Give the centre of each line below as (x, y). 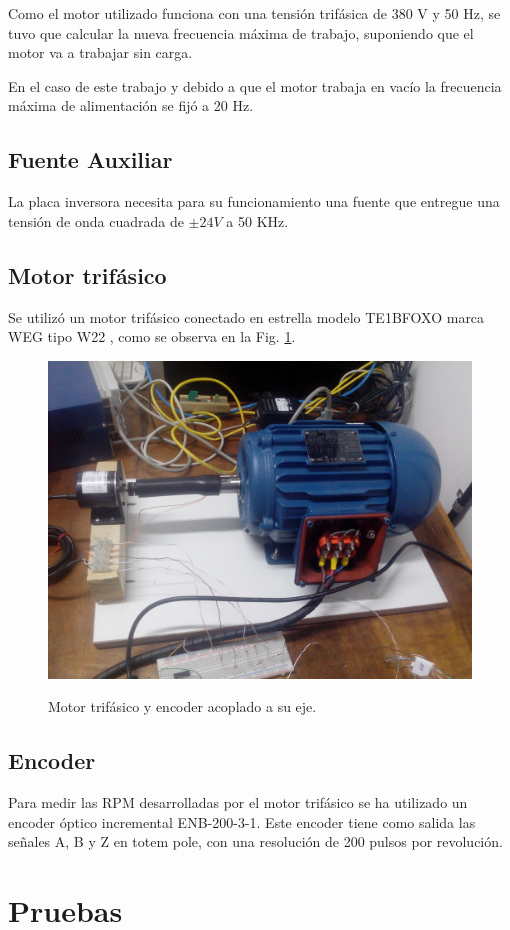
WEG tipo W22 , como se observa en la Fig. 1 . (152, 336)
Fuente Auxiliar (90, 159)
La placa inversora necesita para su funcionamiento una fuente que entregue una (254, 201)
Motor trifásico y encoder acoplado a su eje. (182, 706)
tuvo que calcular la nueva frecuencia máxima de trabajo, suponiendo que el (241, 32)
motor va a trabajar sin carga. (100, 52)
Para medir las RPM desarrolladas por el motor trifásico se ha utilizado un (238, 802)
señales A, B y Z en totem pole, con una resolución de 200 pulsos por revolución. (255, 841)
